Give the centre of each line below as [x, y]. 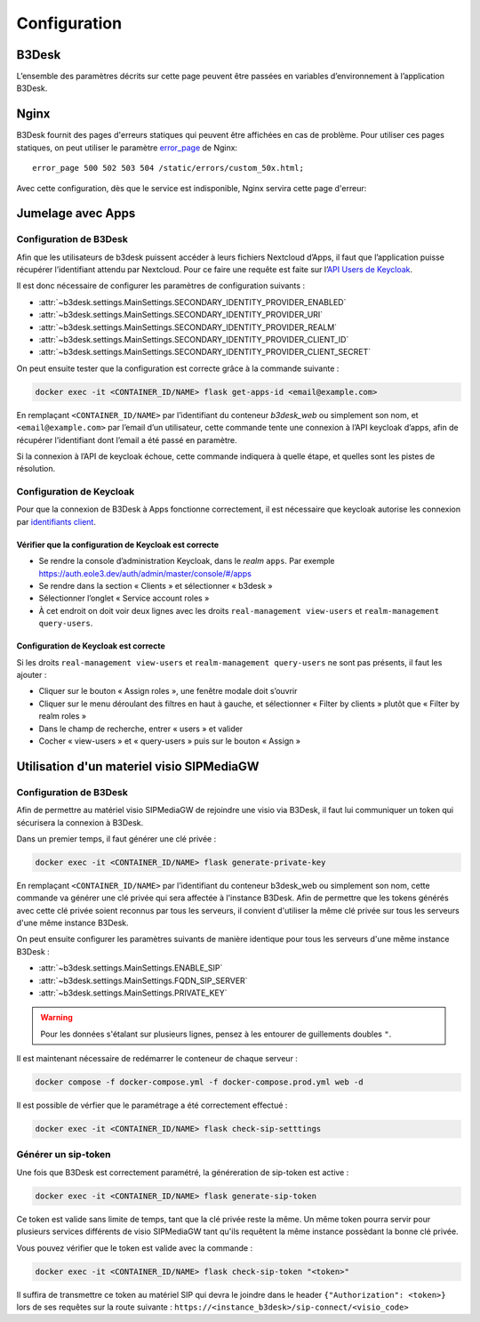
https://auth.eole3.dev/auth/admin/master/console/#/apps [145, 573]
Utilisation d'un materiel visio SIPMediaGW [138, 766]
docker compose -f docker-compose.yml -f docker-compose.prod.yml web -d [199, 1082]
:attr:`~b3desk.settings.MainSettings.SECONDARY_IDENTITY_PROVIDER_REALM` [188, 327]
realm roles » [63, 716]
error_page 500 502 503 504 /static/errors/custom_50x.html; [168, 168]
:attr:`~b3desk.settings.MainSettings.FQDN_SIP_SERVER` [143, 980]
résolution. [36, 469]
